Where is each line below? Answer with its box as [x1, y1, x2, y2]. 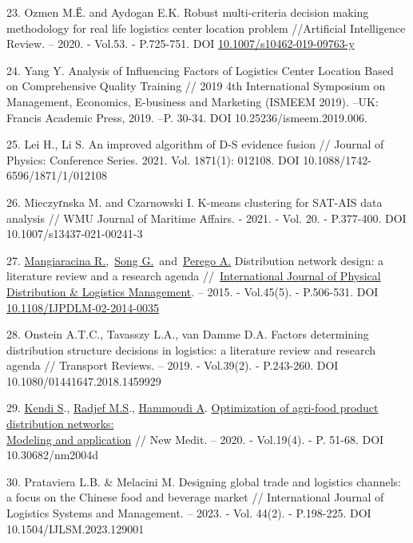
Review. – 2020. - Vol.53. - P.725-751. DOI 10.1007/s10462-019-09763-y [6, 35, 355, 52]
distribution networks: [6, 415, 114, 432]
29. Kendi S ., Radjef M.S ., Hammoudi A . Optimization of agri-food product [6, 399, 379, 416]
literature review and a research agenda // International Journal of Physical [6, 268, 381, 284]
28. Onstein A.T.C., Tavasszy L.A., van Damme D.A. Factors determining [6, 326, 369, 343]
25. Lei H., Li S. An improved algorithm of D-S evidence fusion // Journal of [6, 136, 384, 153]
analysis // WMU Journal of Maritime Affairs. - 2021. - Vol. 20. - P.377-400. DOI [6, 209, 407, 226]
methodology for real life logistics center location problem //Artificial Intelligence [6, 19, 406, 36]
